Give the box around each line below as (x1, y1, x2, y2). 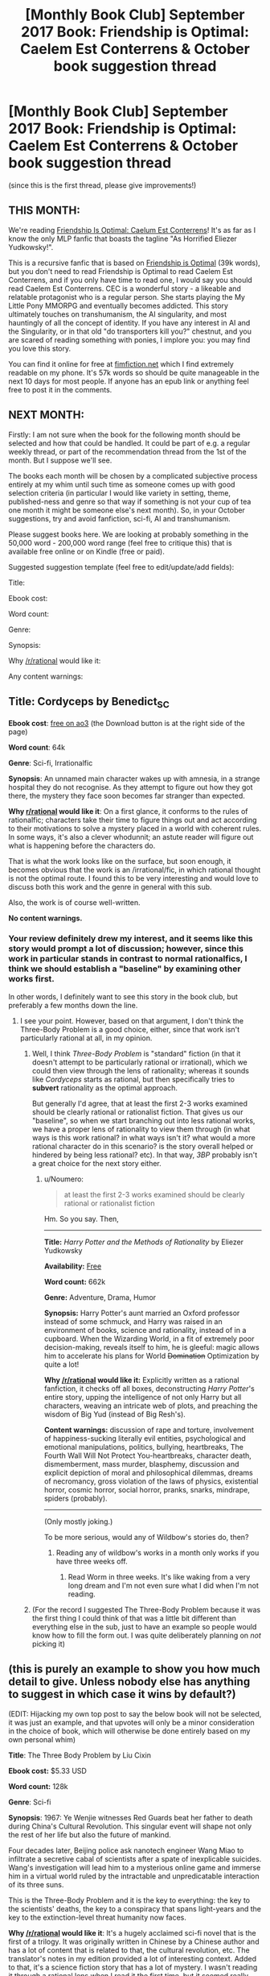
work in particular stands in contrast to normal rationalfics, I (8, 953, 247, 965)
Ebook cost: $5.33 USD (8, 1766, 87, 1775)
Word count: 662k (43, 1277, 106, 1286)
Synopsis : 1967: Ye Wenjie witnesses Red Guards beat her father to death (8, 1812, 253, 1822)
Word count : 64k (8, 742, 66, 752)
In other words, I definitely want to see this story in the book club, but (8, 991, 239, 1001)
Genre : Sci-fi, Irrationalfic (8, 758, 93, 767)
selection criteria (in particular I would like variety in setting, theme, (8, 488, 231, 497)
